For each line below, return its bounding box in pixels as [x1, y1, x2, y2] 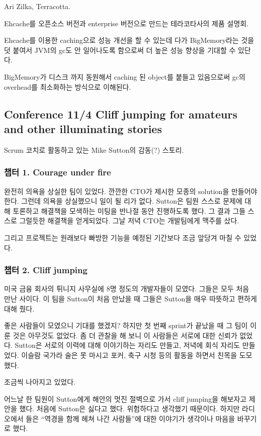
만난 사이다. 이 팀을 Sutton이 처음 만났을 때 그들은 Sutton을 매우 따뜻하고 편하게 [4, 293, 257, 303]
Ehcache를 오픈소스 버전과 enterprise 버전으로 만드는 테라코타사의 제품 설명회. [4, 18, 249, 28]
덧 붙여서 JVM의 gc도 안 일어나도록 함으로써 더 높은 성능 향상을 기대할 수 [4, 44, 236, 55]
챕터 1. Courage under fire [4, 166, 111, 178]
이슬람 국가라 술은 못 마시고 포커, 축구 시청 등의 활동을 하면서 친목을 [21, 349, 237, 360]
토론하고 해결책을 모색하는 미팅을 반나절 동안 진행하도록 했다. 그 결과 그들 [13, 205, 246, 216]
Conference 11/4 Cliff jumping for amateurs [4, 106, 237, 121]
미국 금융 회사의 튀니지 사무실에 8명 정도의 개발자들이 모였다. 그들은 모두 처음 [4, 283, 249, 294]
